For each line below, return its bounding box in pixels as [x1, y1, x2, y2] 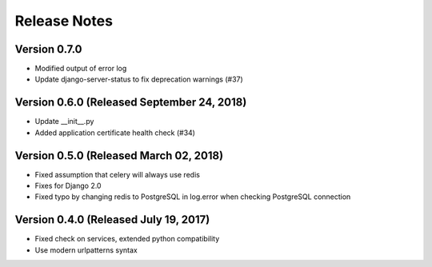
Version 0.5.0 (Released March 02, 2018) [14, 149, 224, 162]
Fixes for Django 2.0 [34, 181, 102, 191]
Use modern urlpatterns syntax [34, 245, 138, 255]
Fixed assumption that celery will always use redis [34, 169, 200, 179]
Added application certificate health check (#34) [34, 128, 196, 137]
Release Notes [14, 12, 114, 30]
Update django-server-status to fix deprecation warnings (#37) [34, 74, 243, 84]
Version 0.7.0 [14, 42, 83, 56]
